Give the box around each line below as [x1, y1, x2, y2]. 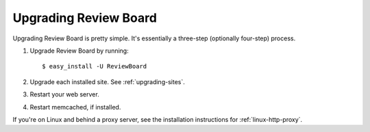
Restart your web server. [29, 90, 99, 98]
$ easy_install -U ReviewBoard [42, 62, 147, 70]
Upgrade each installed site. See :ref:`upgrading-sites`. [29, 77, 185, 85]
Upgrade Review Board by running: [29, 47, 129, 55]
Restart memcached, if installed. [29, 103, 121, 111]
